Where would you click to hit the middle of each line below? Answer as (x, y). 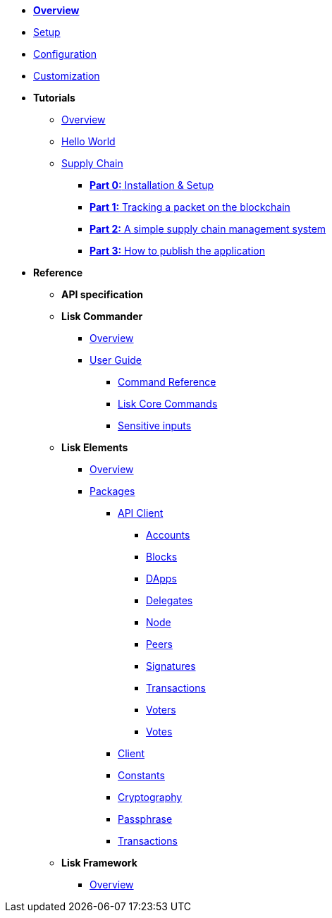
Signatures (171, 666)
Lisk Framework (99, 863)
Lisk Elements (95, 447)
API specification (103, 294)
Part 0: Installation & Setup (152, 185)
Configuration (65, 54)
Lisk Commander (102, 316)
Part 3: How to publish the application (177, 251)
